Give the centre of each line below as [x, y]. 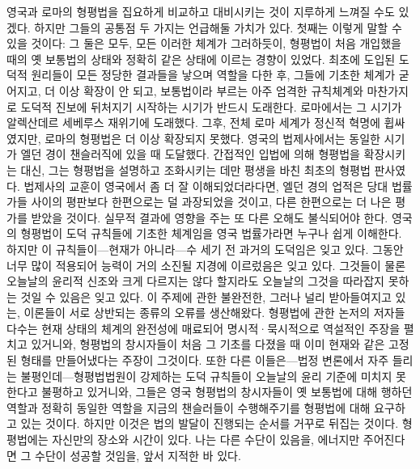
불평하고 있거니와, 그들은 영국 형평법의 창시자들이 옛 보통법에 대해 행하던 [227, 392]
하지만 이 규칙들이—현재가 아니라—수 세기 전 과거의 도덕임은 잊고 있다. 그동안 [205, 249]
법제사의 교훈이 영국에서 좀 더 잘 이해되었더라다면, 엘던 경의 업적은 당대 [206, 186]
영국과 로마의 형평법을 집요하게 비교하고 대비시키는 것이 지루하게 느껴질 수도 [201, 11]
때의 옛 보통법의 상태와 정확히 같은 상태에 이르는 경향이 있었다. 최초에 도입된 [201, 59]
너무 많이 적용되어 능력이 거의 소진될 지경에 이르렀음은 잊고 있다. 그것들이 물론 [206, 265]
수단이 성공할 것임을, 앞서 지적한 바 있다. [138, 455]
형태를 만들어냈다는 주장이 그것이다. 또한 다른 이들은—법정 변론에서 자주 [205, 360]
